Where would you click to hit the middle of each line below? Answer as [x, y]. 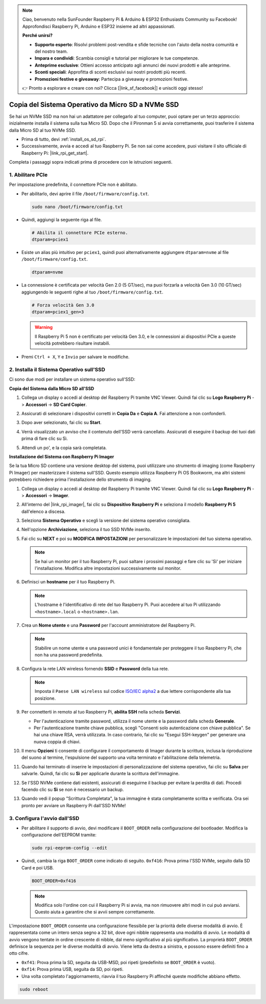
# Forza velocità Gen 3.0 [63, 305]
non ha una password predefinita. [69, 655]
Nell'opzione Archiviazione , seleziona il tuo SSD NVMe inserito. [86, 530]
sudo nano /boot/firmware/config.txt [77, 207]
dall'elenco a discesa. [44, 511]
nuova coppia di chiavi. [57, 742]
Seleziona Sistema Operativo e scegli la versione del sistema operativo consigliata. [106, 521]
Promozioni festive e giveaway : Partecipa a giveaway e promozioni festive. [112, 79]
